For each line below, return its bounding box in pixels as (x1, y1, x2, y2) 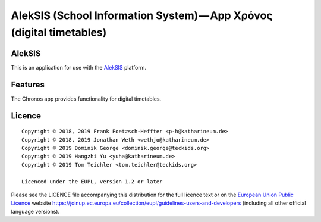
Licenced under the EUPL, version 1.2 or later (21, 178, 163, 185)
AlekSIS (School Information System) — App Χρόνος (11, 9, 273, 22)
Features (11, 79, 45, 89)
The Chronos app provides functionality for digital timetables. (11, 95, 162, 102)
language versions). (11, 208, 59, 215)
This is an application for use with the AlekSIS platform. (11, 64, 147, 71)
